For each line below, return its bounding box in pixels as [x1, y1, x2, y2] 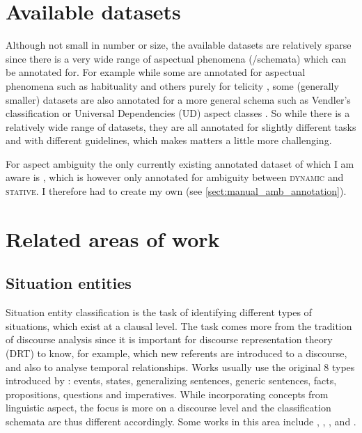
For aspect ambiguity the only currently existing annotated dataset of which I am [6, 156, 354, 171]
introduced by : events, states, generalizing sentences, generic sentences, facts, [6, 373, 337, 388]
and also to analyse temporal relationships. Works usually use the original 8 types [6, 359, 355, 374]
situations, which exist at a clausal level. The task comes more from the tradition [6, 318, 352, 333]
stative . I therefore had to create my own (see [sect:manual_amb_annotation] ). [6, 184, 347, 198]
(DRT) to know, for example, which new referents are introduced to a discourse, [6, 346, 347, 361]
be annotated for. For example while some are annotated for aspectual [6, 65, 306, 79]
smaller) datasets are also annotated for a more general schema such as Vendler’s [6, 92, 351, 107]
